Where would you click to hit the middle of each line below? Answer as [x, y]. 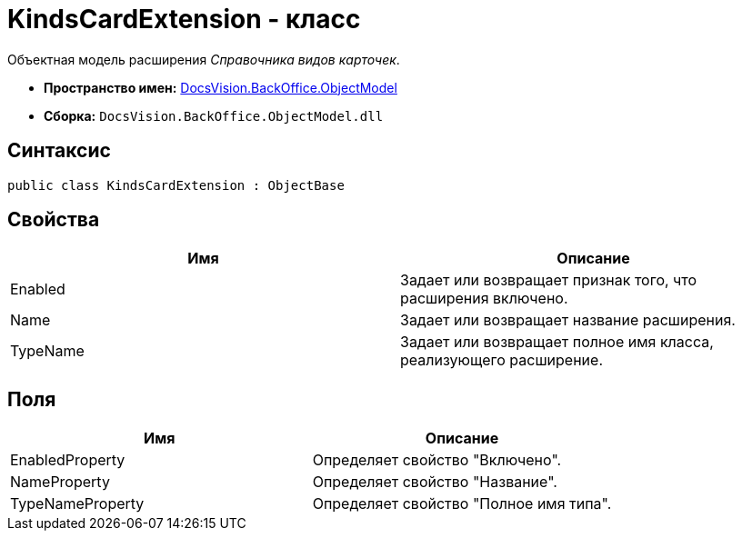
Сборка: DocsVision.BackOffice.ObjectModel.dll [214, 115]
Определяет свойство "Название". [435, 482]
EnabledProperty [68, 460]
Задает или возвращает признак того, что [549, 280]
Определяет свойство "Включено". [437, 460]
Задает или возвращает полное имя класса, [557, 342]
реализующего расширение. [501, 360]
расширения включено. [484, 299]
